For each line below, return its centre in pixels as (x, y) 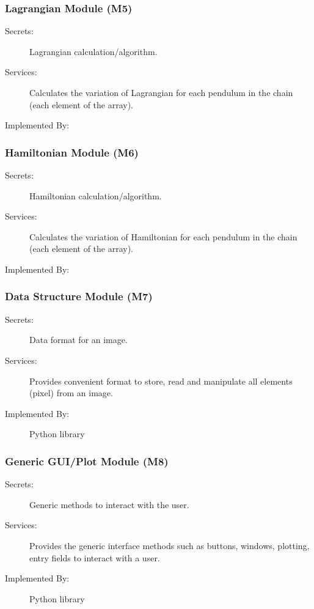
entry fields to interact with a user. (95, 557)
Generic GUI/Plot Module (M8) (87, 461)
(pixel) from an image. (71, 393)
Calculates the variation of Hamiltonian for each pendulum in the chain (163, 236)
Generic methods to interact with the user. (109, 504)
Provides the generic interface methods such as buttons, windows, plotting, (170, 545)
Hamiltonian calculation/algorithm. (96, 195)
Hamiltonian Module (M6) (72, 152)
